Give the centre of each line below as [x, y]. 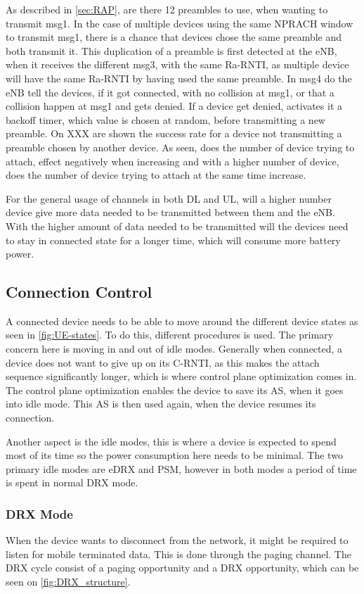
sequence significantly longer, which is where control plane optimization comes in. [181, 376]
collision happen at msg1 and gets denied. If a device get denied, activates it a [174, 106]
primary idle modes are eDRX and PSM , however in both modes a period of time [181, 468]
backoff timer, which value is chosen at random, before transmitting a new [165, 119]
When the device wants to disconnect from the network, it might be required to [177, 540]
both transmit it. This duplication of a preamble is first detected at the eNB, [171, 50]
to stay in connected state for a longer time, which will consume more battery [173, 240]
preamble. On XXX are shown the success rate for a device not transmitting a [174, 133]
